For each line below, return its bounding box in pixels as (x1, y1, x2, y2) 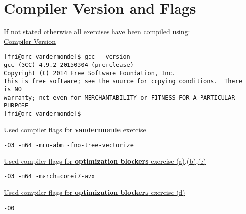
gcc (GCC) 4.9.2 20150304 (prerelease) (4, 61, 134, 68)
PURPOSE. (4, 102, 32, 109)
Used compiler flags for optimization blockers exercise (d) (4, 187, 185, 197)
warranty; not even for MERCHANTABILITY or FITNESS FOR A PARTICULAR (4, 94, 235, 101)
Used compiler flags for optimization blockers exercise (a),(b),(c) (4, 155, 206, 166)
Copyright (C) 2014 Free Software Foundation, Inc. (4, 69, 176, 77)
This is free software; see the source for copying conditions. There (4, 78, 242, 85)
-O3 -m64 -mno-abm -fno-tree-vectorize (4, 142, 134, 149)
